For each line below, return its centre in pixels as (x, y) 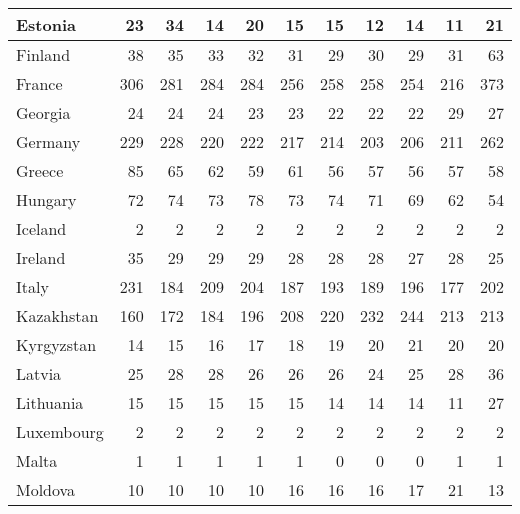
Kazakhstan (57, 315)
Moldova (46, 489)
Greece (40, 170)
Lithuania (50, 402)
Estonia (46, 24)
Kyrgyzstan (56, 344)
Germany (48, 141)
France (39, 83)
